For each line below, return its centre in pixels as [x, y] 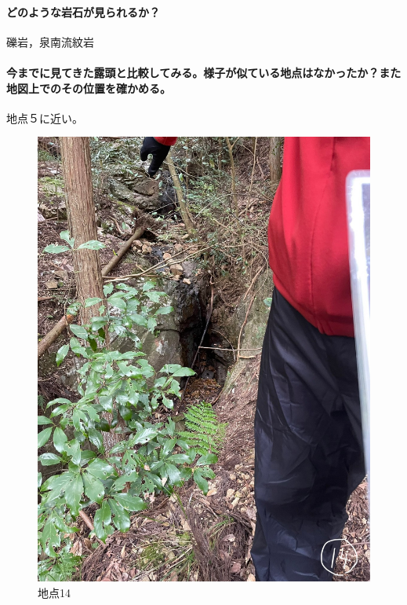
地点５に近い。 [45, 117]
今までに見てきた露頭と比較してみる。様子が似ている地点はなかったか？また [204, 72]
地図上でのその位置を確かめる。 [89, 88]
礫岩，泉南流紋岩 [50, 41]
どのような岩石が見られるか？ [83, 11]
